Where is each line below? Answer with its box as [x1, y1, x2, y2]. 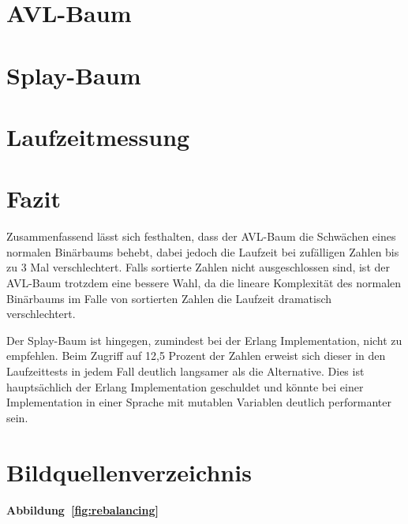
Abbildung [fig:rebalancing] [6, 502, 159, 518]
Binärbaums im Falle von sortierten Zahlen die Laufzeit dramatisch [6, 290, 332, 306]
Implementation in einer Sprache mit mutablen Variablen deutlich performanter [6, 394, 391, 410]
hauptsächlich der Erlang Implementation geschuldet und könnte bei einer [6, 378, 364, 395]
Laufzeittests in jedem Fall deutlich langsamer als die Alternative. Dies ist [6, 363, 365, 379]
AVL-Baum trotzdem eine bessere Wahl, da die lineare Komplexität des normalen [6, 275, 402, 291]
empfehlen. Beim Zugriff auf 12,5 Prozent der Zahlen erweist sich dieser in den [6, 347, 386, 364]
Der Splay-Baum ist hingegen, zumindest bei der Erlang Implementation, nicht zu [6, 331, 402, 348]
